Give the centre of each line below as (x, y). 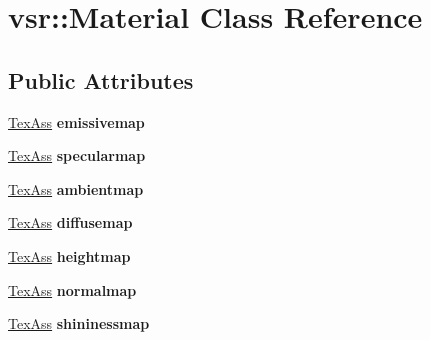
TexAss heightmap (69, 255)
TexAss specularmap (77, 155)
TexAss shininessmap (79, 323)
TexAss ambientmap (76, 188)
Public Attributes (101, 79)
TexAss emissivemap (76, 121)
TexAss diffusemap (70, 222)
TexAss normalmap (72, 289)
